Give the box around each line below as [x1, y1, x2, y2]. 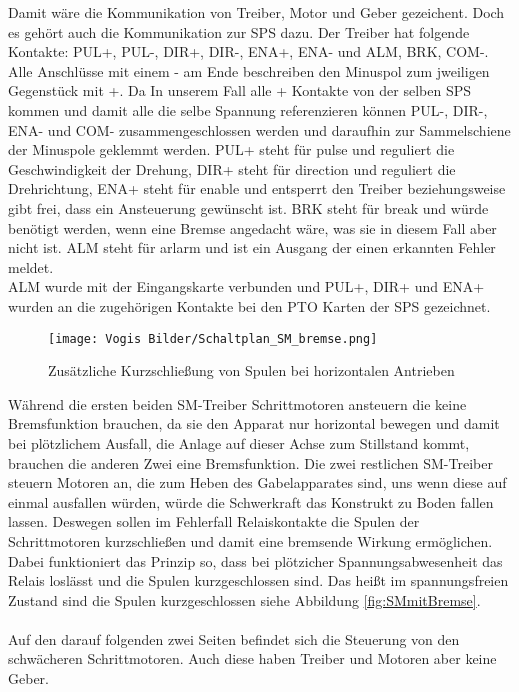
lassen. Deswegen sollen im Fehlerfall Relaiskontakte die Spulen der [8, 511, 420, 532]
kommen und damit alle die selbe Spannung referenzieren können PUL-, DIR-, [8, 99, 488, 120]
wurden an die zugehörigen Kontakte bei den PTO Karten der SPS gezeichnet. [8, 295, 491, 316]
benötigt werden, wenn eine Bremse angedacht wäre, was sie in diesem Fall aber [8, 217, 497, 238]
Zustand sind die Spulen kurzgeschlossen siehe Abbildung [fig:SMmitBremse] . [8, 589, 481, 610]
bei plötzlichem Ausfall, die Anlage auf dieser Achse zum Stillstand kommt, [8, 432, 470, 453]
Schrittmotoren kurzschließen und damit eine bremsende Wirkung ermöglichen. [8, 530, 493, 551]
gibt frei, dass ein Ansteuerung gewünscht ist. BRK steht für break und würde [8, 197, 489, 218]
